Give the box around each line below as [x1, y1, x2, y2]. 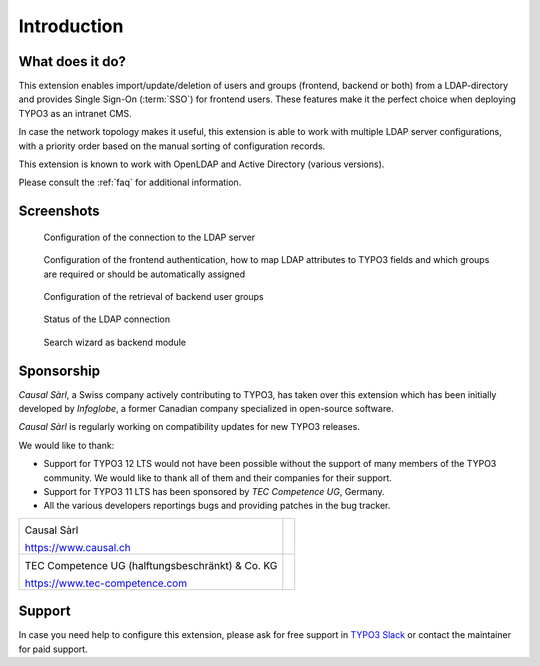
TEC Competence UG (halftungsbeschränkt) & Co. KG [24, 558, 278, 572]
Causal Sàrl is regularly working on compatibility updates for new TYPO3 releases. [18, 421, 360, 433]
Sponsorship [18, 362, 100, 379]
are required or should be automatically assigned [43, 268, 246, 280]
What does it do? [18, 53, 127, 70]
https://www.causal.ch [24, 540, 132, 554]
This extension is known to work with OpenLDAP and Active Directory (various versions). [18, 158, 385, 170]
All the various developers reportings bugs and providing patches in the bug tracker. [43, 500, 391, 512]
